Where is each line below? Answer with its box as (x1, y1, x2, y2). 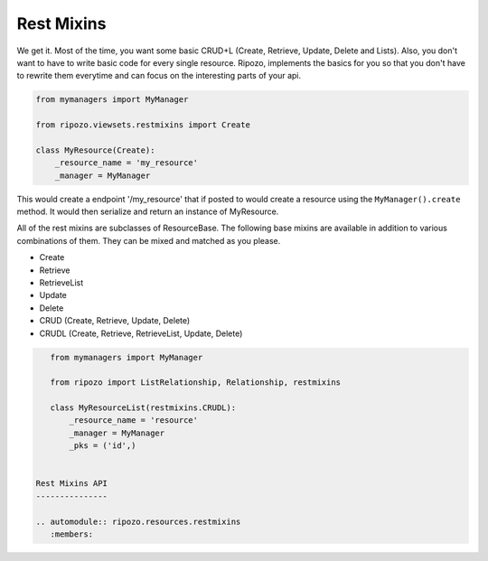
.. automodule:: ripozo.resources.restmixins (35, 516, 241, 527)
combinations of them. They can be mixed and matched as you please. (16, 235, 281, 246)
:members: (50, 529, 94, 539)
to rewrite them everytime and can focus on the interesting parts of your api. (16, 70, 302, 81)
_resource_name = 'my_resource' (54, 158, 199, 168)
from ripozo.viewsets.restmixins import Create (35, 120, 250, 130)
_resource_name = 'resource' (69, 416, 199, 425)
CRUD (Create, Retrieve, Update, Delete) (39, 315, 191, 326)
